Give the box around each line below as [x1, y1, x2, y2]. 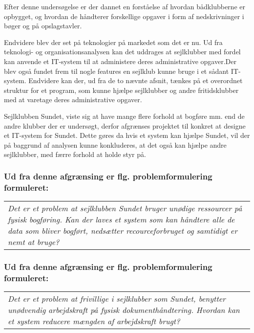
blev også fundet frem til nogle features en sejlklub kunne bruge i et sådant [4, 66, 229, 76]
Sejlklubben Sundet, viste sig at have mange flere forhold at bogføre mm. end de [4, 111, 245, 121]
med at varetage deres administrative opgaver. [4, 94, 142, 105]
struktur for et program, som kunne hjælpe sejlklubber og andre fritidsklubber [4, 85, 239, 95]
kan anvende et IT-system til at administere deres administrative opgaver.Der [4, 56, 236, 66]
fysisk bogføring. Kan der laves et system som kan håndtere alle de [8, 214, 235, 225]
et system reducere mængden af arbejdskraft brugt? [8, 315, 180, 327]
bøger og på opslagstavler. [4, 21, 82, 31]
